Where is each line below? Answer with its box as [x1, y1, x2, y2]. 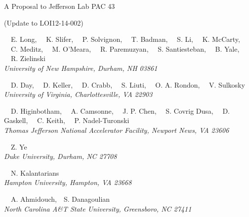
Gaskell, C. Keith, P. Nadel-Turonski [4, 115, 129, 125]
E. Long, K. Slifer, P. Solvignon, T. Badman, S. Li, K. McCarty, [10, 34, 240, 44]
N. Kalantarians [10, 167, 59, 178]
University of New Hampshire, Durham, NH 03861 [4, 62, 158, 73]
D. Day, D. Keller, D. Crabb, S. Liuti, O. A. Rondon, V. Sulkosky [10, 79, 245, 90]
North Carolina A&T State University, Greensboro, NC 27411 [4, 203, 192, 214]
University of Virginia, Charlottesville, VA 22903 [4, 89, 153, 99]
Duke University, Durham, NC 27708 [4, 151, 117, 161]
